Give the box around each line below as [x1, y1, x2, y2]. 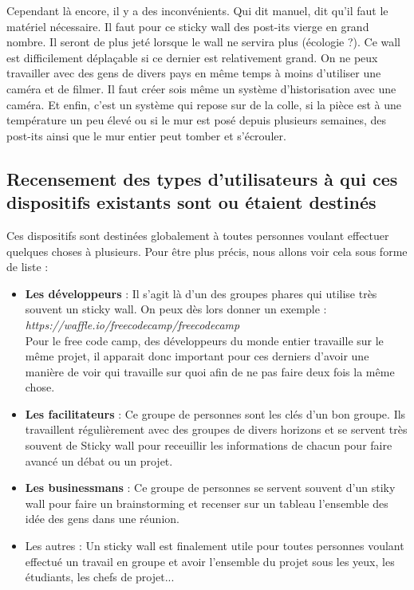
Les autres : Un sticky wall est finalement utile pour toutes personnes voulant [25, 537, 404, 554]
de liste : [6, 258, 49, 275]
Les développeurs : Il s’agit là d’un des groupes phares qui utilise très [25, 285, 377, 301]
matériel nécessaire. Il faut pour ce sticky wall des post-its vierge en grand [6, 18, 369, 34]
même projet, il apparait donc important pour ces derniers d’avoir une [25, 348, 369, 364]
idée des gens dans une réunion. [25, 510, 179, 527]
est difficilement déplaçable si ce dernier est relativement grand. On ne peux [6, 49, 378, 65]
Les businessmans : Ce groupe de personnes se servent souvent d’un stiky [25, 479, 396, 496]
